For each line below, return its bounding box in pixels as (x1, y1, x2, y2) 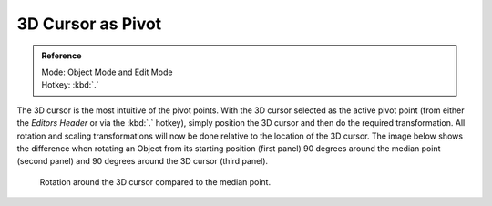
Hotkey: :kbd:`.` (41, 79, 99, 90)
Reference (41, 50, 82, 61)
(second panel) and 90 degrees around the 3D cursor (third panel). (16, 156, 269, 167)
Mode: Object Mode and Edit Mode (41, 67, 173, 77)
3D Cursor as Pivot (16, 14, 162, 34)
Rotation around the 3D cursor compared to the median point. (39, 176, 272, 187)
